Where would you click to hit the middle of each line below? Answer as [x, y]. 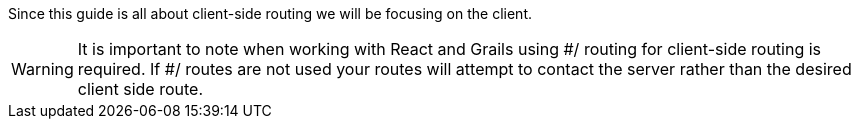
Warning [42, 69]
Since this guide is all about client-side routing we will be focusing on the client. [270, 13]
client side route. [140, 89]
